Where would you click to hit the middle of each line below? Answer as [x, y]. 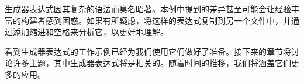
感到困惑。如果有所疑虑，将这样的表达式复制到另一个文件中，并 [168, 20]
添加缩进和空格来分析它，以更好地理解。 [90, 32]
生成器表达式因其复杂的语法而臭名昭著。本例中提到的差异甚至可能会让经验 [148, 9]
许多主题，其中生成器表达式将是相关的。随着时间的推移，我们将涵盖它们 [152, 63]
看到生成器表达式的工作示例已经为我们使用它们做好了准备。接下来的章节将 [148, 51]
